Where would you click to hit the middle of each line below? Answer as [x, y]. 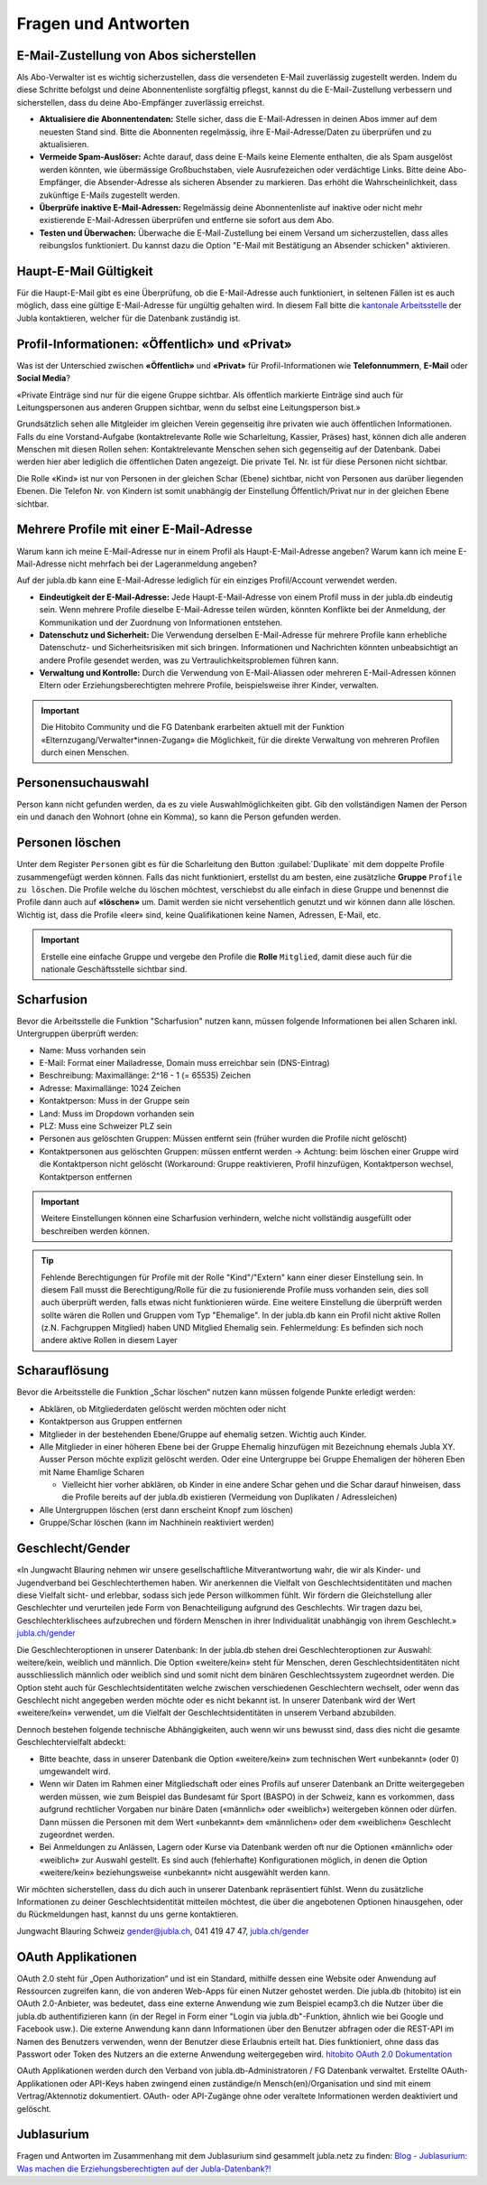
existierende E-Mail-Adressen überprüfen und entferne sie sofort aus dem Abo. [187, 220]
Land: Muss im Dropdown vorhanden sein [117, 1113]
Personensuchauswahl [83, 783]
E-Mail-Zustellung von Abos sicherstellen [137, 56]
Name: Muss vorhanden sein [92, 1050]
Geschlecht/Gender [74, 1549]
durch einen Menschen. [85, 752]
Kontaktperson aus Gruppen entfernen [111, 1422]
